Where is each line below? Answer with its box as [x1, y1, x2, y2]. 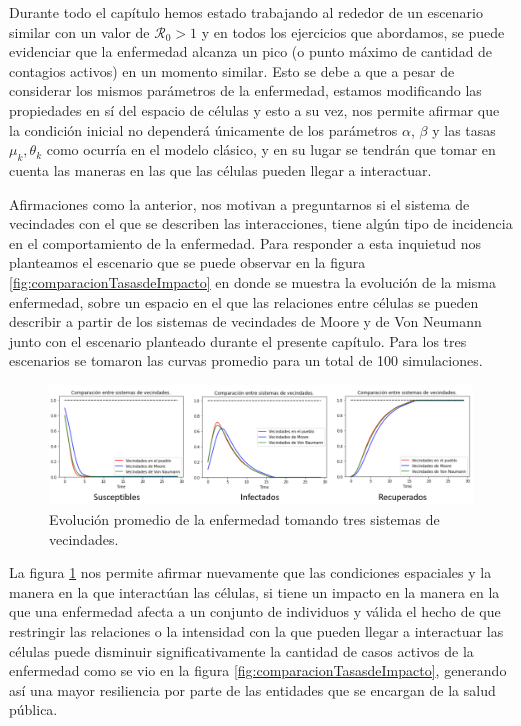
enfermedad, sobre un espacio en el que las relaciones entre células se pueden [9, 291, 479, 312]
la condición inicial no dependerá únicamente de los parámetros [9, 119, 398, 140]
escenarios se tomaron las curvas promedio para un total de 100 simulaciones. [9, 350, 483, 371]
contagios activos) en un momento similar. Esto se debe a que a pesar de [9, 60, 455, 81]
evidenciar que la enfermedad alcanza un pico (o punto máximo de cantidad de [9, 41, 493, 62]
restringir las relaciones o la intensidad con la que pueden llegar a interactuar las [9, 620, 504, 641]
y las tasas [432, 119, 496, 140]
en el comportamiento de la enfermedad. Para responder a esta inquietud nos [9, 232, 481, 253]
